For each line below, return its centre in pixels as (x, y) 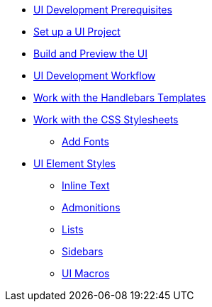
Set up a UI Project (77, 32)
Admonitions (91, 207)
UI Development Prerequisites (103, 10)
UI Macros (86, 273)
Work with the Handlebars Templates (120, 97)
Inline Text (86, 185)
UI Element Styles (75, 163)
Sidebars (83, 251)
